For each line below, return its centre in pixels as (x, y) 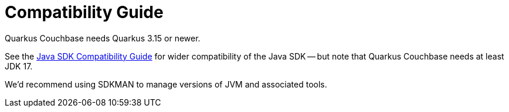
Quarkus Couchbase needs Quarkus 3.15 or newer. (103, 38)
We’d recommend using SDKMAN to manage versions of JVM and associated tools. (166, 84)
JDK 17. (19, 66)
